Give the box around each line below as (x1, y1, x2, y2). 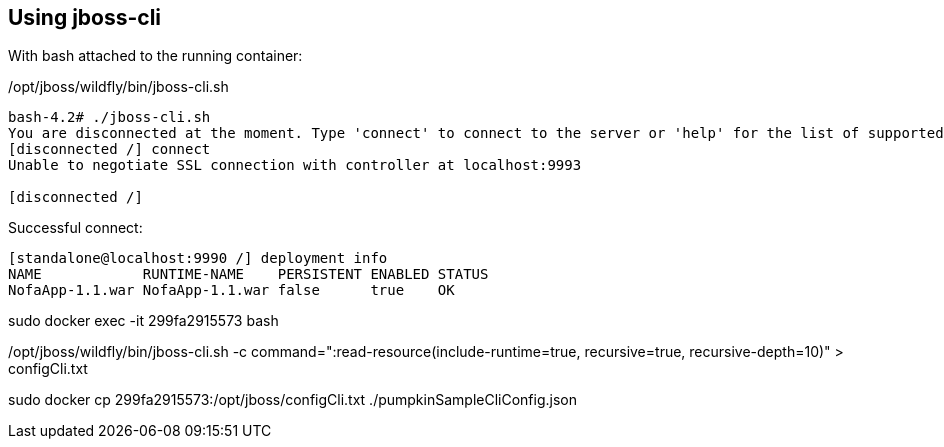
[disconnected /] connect (8, 141, 211, 158)
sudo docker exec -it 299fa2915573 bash (8, 312, 279, 330)
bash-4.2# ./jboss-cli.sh (8, 109, 211, 126)
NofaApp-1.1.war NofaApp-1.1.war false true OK (8, 282, 455, 299)
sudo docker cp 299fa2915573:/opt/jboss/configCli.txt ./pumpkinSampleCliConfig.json (8, 391, 577, 409)
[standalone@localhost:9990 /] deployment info (8, 250, 388, 267)
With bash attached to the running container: (8, 47, 303, 65)
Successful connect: (8, 219, 143, 237)
